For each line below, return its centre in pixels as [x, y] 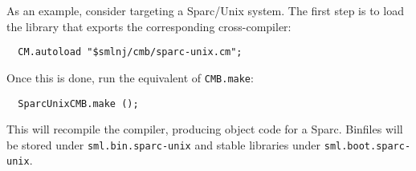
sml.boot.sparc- [367, 146]
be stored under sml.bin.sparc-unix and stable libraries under [164, 144]
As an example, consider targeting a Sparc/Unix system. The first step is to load [205, 10]
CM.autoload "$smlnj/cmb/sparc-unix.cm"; [130, 52]
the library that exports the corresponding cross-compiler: [149, 26]
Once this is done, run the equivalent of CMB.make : [130, 77]
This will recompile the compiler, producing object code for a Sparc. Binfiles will [205, 129]
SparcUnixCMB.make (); [78, 103]
